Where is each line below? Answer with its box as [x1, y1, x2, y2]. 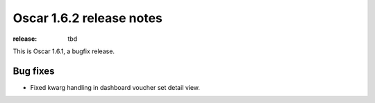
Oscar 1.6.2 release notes [12, 10, 162, 26]
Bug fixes [12, 65, 55, 77]
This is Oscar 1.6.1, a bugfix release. [12, 47, 115, 55]
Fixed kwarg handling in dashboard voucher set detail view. [30, 83, 201, 91]
